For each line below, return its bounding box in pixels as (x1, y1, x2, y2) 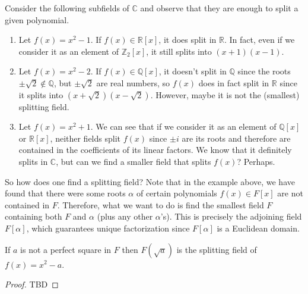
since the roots (237, 65, 291, 77)
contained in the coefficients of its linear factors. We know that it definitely (18, 143, 292, 156)
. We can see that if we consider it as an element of (90, 120, 277, 133)
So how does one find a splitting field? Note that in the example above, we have (5, 175, 295, 187)
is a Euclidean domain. (217, 221, 300, 234)
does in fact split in (198, 76, 269, 89)
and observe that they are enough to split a (140, 2, 299, 14)
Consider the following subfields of (5, 2, 129, 14)
